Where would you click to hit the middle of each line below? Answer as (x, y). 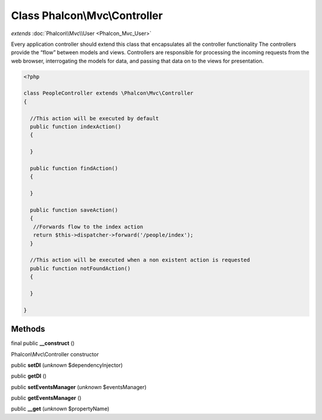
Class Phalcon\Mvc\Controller (87, 15)
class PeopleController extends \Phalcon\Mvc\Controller (109, 93)
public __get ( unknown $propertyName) (60, 409)
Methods (28, 329)
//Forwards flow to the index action (88, 227)
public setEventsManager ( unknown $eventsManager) (79, 387)
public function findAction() (74, 168)
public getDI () (29, 376)
